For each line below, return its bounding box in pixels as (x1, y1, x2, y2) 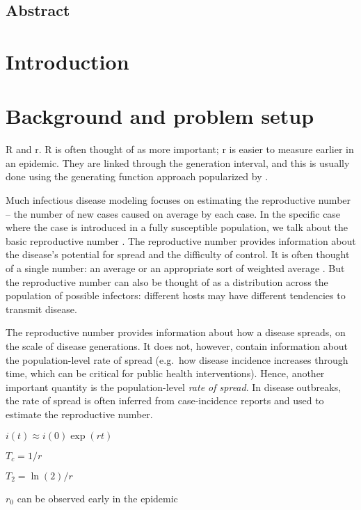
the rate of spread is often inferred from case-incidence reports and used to (6, 393, 324, 408)
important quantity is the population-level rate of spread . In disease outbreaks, (6, 379, 342, 394)
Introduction (6, 47, 129, 75)
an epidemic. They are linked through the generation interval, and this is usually (6, 155, 350, 170)
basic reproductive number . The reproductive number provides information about (6, 233, 356, 248)
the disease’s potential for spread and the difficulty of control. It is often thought (6, 247, 350, 262)
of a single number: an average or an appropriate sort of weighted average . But (6, 261, 345, 276)
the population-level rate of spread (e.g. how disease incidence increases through (6, 352, 348, 367)
